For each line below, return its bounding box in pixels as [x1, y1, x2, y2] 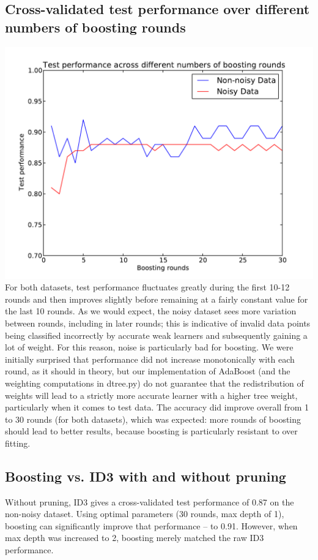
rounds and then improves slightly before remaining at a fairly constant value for [5, 292, 308, 305]
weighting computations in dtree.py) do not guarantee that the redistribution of [5, 376, 304, 389]
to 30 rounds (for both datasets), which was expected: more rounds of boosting [5, 412, 301, 425]
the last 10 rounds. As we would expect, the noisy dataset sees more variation [5, 305, 297, 317]
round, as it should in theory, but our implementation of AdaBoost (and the [5, 365, 290, 377]
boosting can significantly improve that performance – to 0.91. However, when [5, 519, 298, 532]
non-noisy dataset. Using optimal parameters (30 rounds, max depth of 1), [5, 507, 284, 520]
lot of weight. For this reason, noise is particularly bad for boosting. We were [5, 341, 294, 354]
